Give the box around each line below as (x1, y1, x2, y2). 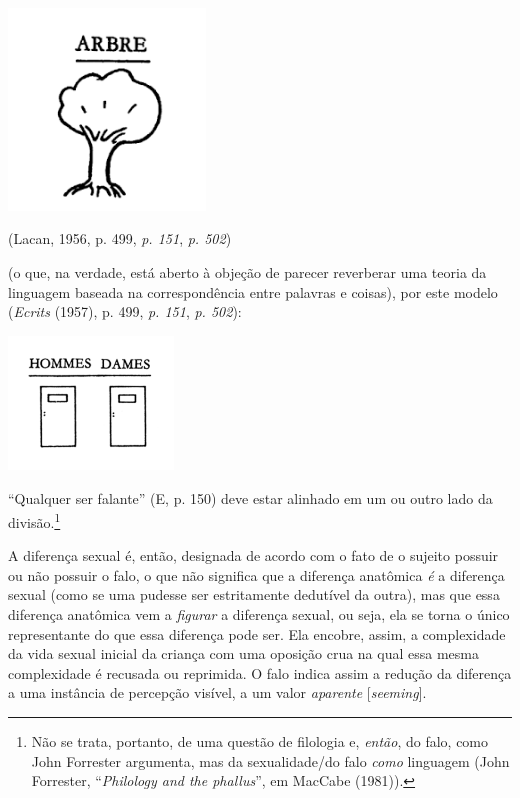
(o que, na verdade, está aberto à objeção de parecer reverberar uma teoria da (8, 262, 487, 283)
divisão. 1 (8, 508, 61, 532)
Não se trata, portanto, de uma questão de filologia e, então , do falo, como (31, 730, 489, 751)
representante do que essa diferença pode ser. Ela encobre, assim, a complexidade (8, 623, 506, 644)
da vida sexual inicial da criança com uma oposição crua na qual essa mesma (8, 643, 479, 664)
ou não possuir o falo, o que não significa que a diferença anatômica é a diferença (8, 564, 505, 585)
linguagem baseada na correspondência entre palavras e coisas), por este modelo (8, 281, 498, 302)
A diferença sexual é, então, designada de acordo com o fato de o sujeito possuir (8, 545, 499, 566)
